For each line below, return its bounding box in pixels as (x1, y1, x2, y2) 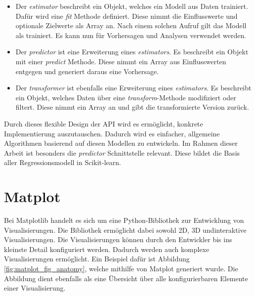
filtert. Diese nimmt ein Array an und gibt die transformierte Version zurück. (15, 102, 249, 112)
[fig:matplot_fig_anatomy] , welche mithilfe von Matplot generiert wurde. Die (4, 263, 238, 273)
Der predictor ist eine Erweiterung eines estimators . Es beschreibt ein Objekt (15, 46, 249, 57)
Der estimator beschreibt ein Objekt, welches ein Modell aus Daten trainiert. (15, 1, 248, 11)
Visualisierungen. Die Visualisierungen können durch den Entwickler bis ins (4, 234, 232, 245)
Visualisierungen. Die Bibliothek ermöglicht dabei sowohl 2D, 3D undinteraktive (4, 224, 247, 235)
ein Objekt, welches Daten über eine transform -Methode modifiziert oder (15, 92, 236, 102)
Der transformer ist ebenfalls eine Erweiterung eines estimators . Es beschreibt (15, 83, 252, 93)
